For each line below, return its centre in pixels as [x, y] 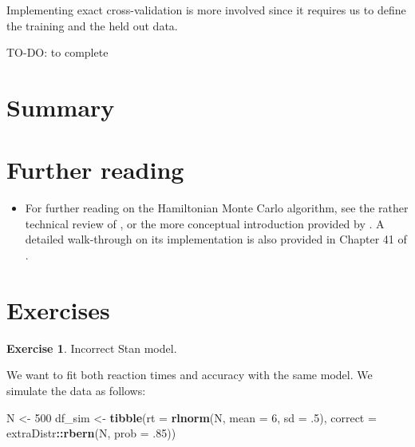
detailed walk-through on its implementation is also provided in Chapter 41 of [216, 239]
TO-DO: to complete [57, 52]
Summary [61, 107]
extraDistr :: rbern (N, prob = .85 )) [91, 433]
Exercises [58, 309]
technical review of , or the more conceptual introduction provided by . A [205, 223]
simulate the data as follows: [76, 390]
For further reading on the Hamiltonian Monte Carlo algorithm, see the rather [217, 208]
